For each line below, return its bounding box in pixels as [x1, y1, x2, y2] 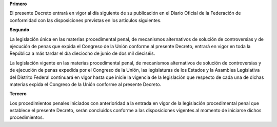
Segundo [9, 27, 30, 33]
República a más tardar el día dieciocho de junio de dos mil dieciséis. [9, 50, 155, 56]
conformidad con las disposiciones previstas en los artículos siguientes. [9, 17, 162, 23]
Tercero [9, 91, 27, 97]
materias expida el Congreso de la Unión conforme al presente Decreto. [9, 81, 162, 87]
